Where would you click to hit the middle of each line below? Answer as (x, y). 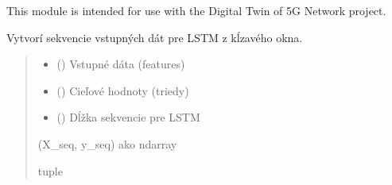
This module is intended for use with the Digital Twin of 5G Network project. (196, 10)
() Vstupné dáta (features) (121, 64)
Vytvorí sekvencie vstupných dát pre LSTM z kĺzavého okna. (155, 37)
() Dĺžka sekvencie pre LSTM (128, 117)
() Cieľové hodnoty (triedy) (123, 90)
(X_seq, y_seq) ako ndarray (107, 143)
